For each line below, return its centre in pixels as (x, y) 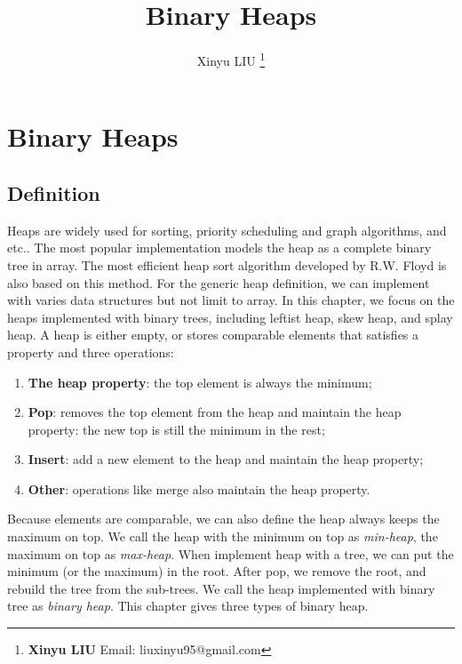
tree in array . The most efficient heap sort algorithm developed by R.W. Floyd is (227, 264)
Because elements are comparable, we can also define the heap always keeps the (223, 519)
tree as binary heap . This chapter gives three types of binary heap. (188, 606)
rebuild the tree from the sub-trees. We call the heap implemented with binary (221, 588)
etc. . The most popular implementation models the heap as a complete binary (219, 248)
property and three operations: (91, 352)
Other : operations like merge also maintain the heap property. (199, 488)
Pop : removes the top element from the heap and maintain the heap (215, 412)
